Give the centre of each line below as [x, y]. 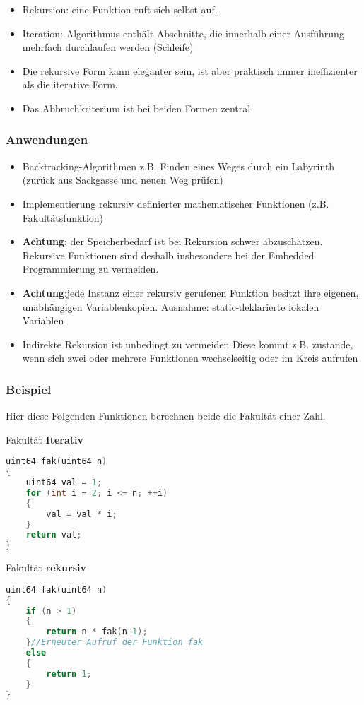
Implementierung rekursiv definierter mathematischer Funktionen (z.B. [176, 203]
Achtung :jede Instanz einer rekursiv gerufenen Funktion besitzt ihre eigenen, [190, 292]
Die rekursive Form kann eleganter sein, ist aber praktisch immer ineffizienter [190, 70]
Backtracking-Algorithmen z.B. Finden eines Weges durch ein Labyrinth [178, 166]
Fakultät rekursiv [46, 568]
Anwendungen [47, 140]
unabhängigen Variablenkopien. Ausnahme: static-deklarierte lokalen [171, 306]
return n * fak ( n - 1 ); [97, 632]
